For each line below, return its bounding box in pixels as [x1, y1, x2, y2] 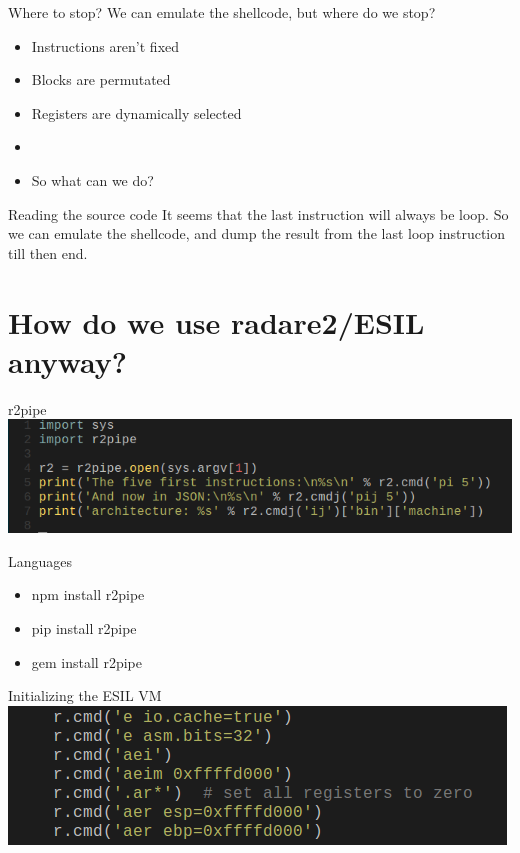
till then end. [8, 242, 88, 263]
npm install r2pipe [31, 584, 145, 605]
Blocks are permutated [31, 69, 171, 90]
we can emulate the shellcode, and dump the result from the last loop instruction [8, 223, 506, 244]
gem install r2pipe [31, 651, 142, 672]
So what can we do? [31, 169, 154, 190]
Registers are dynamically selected [31, 102, 242, 123]
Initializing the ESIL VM [8, 685, 162, 706]
